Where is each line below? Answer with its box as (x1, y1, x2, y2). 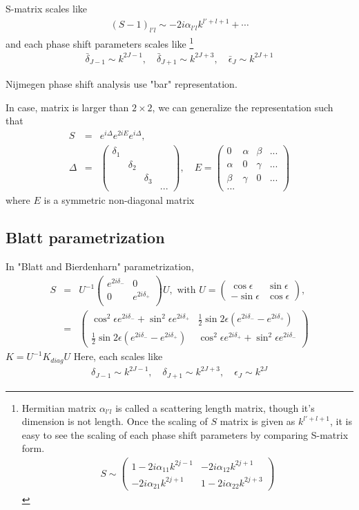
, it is (330, 414, 352, 428)
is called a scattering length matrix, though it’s (115, 400, 315, 415)
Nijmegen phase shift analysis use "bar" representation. (6, 77, 237, 91)
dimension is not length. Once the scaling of (21, 414, 208, 428)
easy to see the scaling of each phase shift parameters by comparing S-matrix (21, 427, 349, 442)
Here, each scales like (73, 349, 163, 363)
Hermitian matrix (21, 400, 97, 415)
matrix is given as (220, 414, 295, 428)
